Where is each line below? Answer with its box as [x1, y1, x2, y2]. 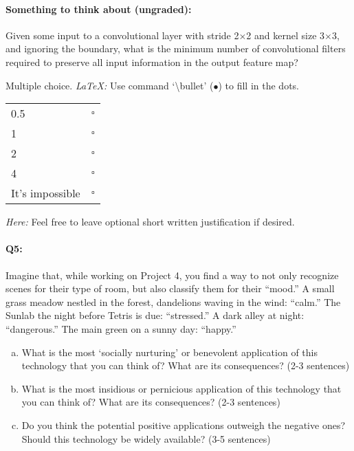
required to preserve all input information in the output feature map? [5, 54, 298, 69]
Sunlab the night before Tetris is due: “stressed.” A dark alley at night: [5, 308, 305, 322]
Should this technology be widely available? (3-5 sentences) [21, 431, 271, 445]
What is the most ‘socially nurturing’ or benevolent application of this [21, 344, 318, 359]
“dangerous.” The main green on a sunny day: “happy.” [5, 321, 236, 335]
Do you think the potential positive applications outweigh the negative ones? [21, 417, 346, 432]
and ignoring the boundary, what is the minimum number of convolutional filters [5, 41, 346, 56]
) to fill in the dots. [218, 78, 299, 92]
